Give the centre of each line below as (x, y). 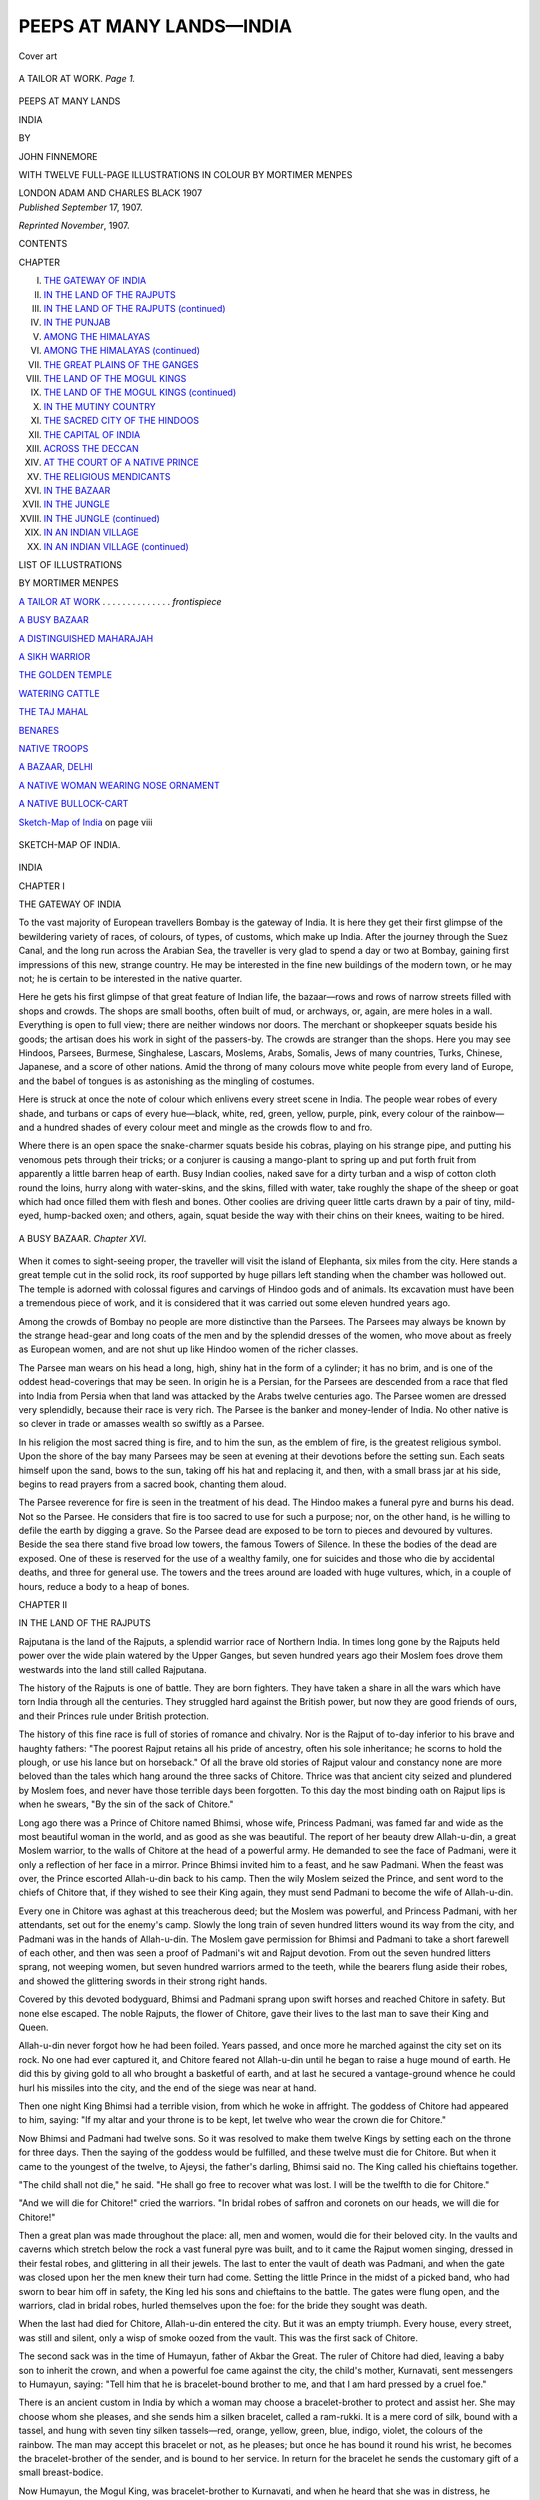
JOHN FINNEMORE (58, 156)
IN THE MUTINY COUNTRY (99, 406)
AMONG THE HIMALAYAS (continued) (121, 351)
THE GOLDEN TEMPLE (65, 675)
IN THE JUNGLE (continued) (101, 518)
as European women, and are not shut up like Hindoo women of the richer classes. (188, 1349)
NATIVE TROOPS (53, 748)
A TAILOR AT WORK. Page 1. (77, 78)
